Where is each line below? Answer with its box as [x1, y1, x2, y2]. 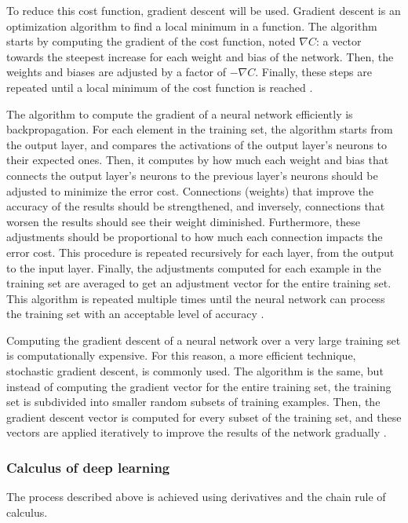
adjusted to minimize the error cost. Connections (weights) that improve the [6, 182, 373, 199]
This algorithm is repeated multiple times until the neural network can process [6, 290, 385, 306]
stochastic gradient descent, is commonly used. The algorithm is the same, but [6, 363, 384, 379]
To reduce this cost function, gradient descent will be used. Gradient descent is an [6, 2, 401, 18]
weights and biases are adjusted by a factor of [6, 64, 226, 80]
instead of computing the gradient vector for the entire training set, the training [6, 378, 392, 394]
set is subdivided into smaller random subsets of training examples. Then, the [6, 393, 381, 410]
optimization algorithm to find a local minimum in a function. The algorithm [6, 17, 377, 34]
